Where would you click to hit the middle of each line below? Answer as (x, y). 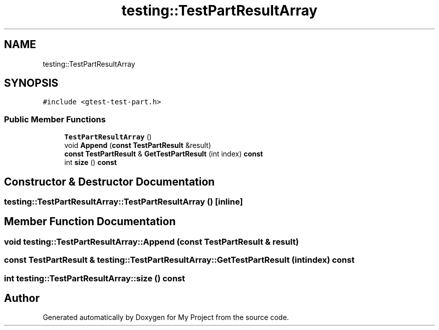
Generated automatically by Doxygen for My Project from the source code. (166, 317)
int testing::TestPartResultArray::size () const (95, 278)
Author (22, 298)
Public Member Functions (55, 119)
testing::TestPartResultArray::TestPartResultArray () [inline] (124, 202)
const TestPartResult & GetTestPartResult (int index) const (164, 154)
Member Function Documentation (90, 222)
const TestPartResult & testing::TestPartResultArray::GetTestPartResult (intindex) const (179, 260)
